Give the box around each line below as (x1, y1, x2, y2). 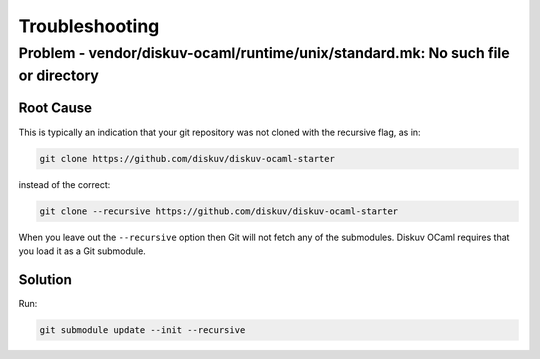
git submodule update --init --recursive (39, 324, 246, 335)
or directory (18, 66, 100, 85)
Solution (18, 271, 72, 288)
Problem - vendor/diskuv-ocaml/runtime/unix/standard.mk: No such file (18, 44, 510, 62)
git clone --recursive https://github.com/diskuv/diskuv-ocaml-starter (39, 205, 399, 217)
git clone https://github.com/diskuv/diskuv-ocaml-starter (39, 153, 335, 164)
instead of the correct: (18, 178, 111, 190)
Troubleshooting (18, 15, 160, 37)
